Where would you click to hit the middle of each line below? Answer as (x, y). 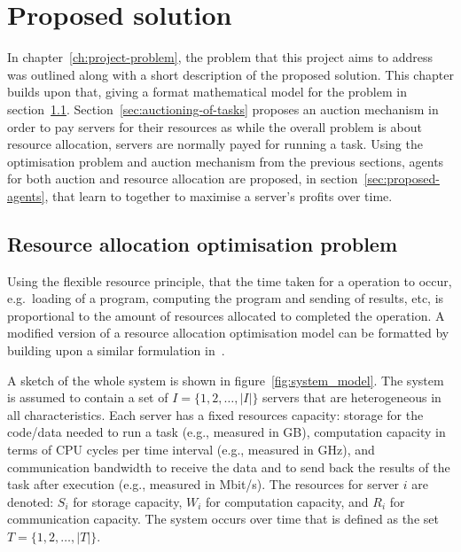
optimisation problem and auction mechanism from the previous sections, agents (226, 161)
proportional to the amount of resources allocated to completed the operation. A (226, 315)
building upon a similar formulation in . (116, 350)
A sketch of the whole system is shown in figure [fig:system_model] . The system (226, 380)
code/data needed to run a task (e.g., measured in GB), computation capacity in (227, 432)
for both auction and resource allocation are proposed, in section (183, 179)
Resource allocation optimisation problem (203, 243)
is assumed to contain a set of (88, 397)
